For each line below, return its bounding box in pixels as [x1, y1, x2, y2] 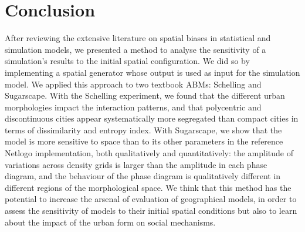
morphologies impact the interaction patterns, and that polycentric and [5, 100, 262, 113]
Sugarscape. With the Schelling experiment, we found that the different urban [5, 89, 285, 102]
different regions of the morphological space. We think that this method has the [5, 181, 292, 193]
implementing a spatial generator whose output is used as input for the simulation [5, 66, 300, 78]
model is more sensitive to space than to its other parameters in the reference [5, 135, 283, 147]
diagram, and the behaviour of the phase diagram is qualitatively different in [5, 170, 281, 182]
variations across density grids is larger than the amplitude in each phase [5, 158, 267, 170]
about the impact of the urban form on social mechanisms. [5, 216, 216, 228]
